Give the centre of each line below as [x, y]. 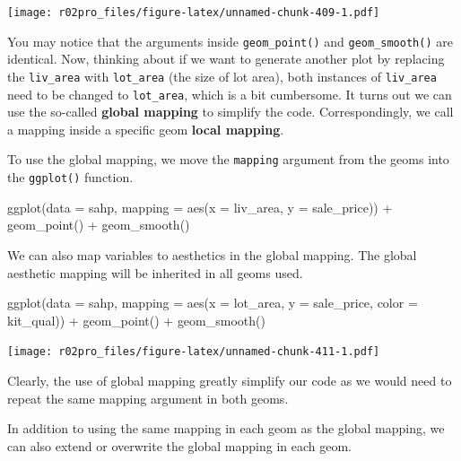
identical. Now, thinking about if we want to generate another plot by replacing [226, 59]
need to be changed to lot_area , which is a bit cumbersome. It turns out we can [230, 94]
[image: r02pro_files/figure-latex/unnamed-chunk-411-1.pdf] [194, 352]
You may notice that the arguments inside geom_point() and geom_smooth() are [230, 41]
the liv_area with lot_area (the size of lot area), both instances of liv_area [222, 76]
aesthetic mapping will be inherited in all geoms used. [155, 272]
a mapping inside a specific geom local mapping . [146, 129]
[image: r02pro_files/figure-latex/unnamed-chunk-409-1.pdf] [194, 13]
